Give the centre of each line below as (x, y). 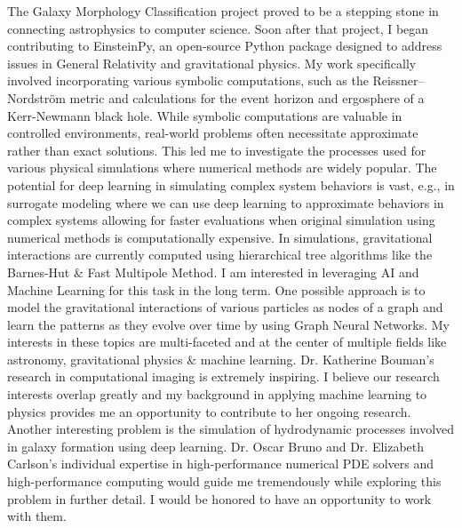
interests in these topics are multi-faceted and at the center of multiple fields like (227, 342)
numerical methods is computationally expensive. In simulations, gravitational (220, 237)
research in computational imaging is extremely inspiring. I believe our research (223, 376)
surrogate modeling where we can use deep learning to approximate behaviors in (226, 202)
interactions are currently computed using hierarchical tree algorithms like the (220, 255)
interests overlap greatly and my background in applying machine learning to (217, 394)
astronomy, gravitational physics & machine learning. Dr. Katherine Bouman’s (221, 359)
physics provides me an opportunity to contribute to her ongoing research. (209, 411)
